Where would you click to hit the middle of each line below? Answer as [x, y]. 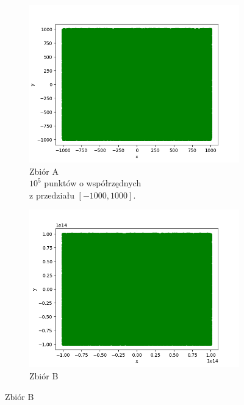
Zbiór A [44, 171]
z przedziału [52, 195]
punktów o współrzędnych [93, 183]
